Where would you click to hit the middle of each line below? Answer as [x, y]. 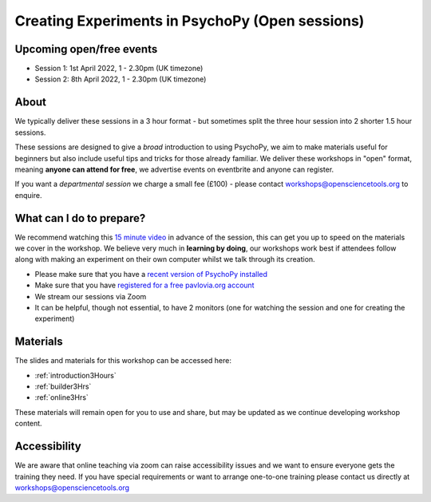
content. [29, 424]
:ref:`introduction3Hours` [76, 375]
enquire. [28, 195]
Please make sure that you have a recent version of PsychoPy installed [151, 274]
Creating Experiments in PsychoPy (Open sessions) [190, 21]
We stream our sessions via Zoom [91, 296]
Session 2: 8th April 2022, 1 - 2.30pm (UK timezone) [121, 79]
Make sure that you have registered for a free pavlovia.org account [144, 285]
